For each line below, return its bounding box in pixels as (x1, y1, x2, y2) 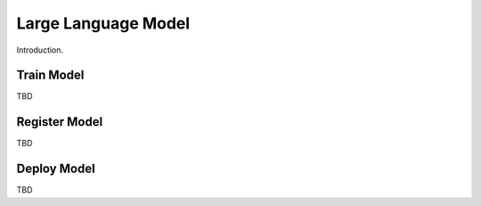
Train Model (16, 68, 85, 83)
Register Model (16, 114, 103, 129)
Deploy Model (16, 161, 95, 177)
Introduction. (16, 45, 64, 55)
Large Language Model (16, 13, 191, 33)
